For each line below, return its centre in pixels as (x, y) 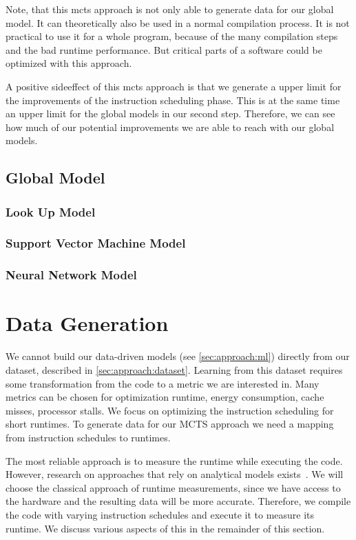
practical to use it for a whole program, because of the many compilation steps (172, 36)
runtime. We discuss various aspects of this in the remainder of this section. (165, 528)
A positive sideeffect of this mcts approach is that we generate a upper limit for (174, 86)
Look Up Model (51, 211)
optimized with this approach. (69, 63)
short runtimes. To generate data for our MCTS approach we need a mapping (170, 424)
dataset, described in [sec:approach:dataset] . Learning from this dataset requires (174, 369)
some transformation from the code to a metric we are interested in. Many (163, 383)
